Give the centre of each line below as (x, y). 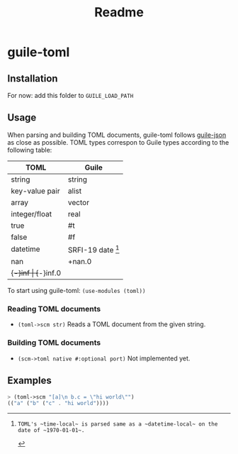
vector (79, 202)
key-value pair (35, 191)
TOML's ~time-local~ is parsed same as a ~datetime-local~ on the (118, 424)
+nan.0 (80, 262)
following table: (30, 150)
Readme (119, 12)
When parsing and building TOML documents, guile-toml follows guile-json (117, 135)
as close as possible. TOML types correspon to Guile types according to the (118, 142)
